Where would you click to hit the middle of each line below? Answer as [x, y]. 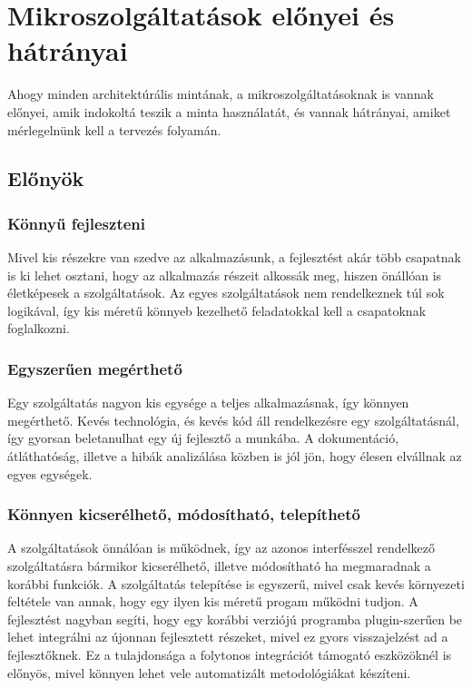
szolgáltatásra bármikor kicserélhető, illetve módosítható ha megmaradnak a [219, 566]
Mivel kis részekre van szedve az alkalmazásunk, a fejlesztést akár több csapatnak [234, 257]
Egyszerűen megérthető [95, 368]
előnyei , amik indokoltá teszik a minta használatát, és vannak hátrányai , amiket [229, 111]
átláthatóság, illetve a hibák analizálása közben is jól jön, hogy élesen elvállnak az [235, 456]
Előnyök [46, 178]
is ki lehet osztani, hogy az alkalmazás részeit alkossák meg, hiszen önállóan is [225, 275]
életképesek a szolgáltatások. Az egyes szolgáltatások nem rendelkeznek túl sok [226, 293]
